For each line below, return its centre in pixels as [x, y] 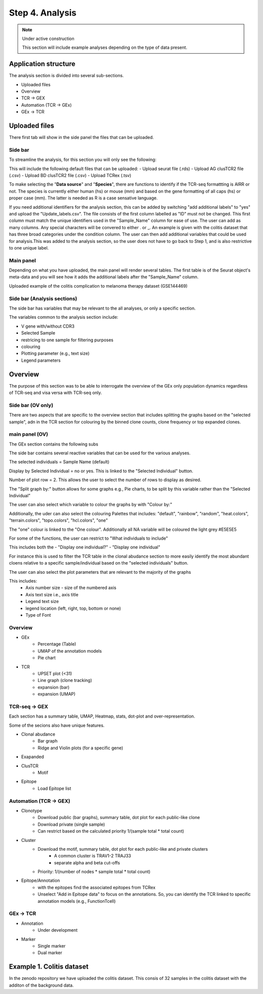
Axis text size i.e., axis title [52, 594]
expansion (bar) [54, 687]
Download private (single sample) [71, 824]
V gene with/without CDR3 [48, 326]
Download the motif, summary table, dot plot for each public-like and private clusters [123, 849]
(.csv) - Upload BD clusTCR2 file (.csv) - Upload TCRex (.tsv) [70, 175]
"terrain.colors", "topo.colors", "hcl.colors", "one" [58, 520]
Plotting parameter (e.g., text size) [55, 353]
